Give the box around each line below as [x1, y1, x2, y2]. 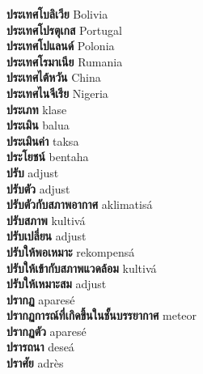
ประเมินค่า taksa [6, 132, 79, 149]
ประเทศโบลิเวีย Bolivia [6, 6, 108, 22]
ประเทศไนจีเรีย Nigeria [6, 84, 108, 101]
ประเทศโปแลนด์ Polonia [6, 37, 115, 54]
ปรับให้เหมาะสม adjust [6, 275, 107, 292]
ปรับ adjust [6, 164, 59, 181]
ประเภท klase [6, 100, 67, 117]
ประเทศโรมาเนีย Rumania [6, 53, 123, 70]
